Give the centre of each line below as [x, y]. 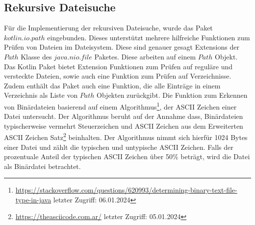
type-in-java [33, 200]
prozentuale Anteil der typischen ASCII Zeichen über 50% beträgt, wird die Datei [127, 156]
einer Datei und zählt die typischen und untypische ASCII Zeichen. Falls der [119, 147]
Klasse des [36, 56]
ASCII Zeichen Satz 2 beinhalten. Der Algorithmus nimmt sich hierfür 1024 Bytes [126, 137]
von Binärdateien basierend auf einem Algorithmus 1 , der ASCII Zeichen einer [120, 106]
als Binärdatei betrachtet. [42, 166]
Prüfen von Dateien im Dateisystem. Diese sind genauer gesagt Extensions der [122, 47]
